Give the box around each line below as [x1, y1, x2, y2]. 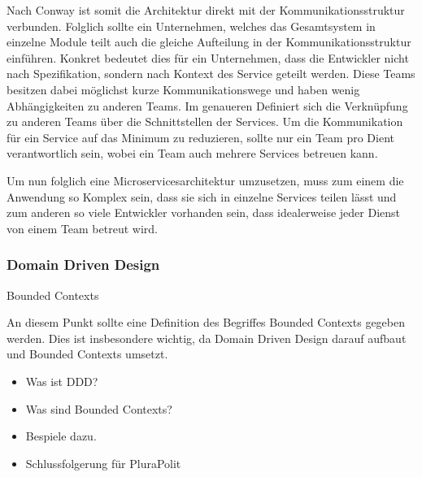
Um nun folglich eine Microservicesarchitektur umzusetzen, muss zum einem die [7, 171, 404, 189]
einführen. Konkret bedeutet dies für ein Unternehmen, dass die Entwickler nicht [7, 49, 409, 66]
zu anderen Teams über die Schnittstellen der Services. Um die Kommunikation [7, 113, 403, 130]
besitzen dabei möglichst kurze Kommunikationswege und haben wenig [7, 80, 360, 98]
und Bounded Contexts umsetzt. [7, 345, 168, 362]
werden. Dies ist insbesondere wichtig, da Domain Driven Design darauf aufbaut [7, 329, 407, 346]
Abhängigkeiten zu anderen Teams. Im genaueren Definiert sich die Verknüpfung [7, 97, 408, 114]
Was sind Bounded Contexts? [25, 400, 172, 417]
